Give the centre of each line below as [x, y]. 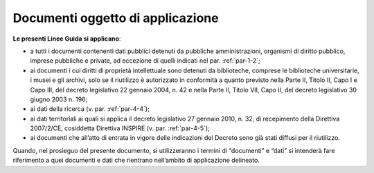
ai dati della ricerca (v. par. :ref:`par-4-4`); [90, 109]
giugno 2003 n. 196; [59, 99]
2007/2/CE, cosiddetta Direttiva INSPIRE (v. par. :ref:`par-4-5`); [120, 128]
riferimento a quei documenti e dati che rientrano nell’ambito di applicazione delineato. [136, 160]
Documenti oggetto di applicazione [116, 18]
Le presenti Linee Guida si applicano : [67, 39]
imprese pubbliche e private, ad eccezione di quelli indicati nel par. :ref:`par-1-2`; [145, 61]
